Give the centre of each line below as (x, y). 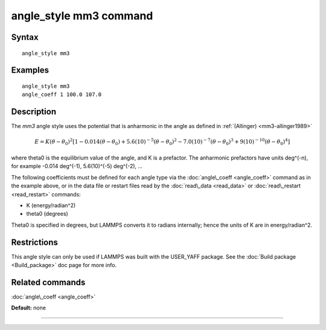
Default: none (29, 308)
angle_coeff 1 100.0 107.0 (62, 95)
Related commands (48, 282)
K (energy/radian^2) (51, 205)
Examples (30, 70)
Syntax (25, 37)
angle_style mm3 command (82, 16)
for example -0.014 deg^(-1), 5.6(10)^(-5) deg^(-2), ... (77, 166)
